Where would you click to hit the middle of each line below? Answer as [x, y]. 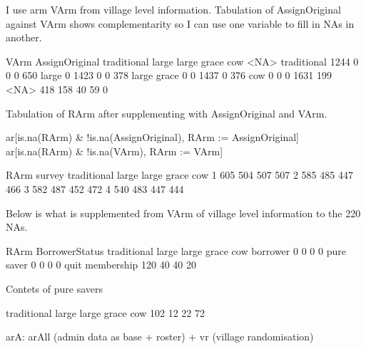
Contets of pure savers [55, 288]
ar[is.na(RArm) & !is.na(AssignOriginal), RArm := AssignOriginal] [152, 137]
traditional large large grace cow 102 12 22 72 [105, 312]
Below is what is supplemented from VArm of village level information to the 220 [183, 213]
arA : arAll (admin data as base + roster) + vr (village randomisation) [160, 337]
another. [24, 37]
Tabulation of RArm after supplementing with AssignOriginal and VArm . [167, 113]
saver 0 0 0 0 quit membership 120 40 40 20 [101, 265]
